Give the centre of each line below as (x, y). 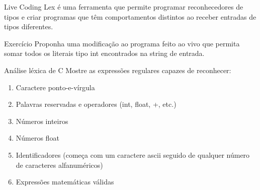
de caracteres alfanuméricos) (59, 165)
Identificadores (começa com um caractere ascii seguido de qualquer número (133, 154)
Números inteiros (42, 121)
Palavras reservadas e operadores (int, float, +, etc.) (96, 104)
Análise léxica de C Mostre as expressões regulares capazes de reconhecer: (118, 70)
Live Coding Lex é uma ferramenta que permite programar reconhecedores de (124, 7)
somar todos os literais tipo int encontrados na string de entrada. (104, 53)
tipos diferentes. (29, 26)
